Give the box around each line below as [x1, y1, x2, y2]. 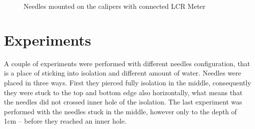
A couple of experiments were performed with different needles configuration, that [4, 58, 251, 68]
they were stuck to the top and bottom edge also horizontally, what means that [4, 87, 243, 97]
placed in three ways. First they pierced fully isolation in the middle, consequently [4, 77, 251, 87]
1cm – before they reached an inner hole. [4, 116, 127, 126]
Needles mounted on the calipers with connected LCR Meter [24, 1, 205, 11]
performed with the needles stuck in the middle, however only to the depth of [4, 106, 237, 116]
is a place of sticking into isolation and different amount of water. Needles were [4, 68, 241, 78]
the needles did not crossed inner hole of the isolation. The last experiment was [4, 97, 242, 107]
